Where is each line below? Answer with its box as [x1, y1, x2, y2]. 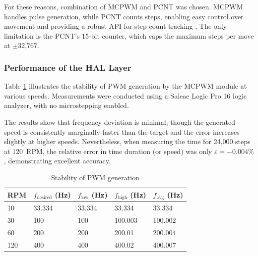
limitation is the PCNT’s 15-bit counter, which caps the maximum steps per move [4, 30, 254, 41]
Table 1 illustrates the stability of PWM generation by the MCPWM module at [4, 81, 247, 91]
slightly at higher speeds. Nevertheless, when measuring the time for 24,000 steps [4, 136, 251, 147]
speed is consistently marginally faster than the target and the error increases [4, 126, 240, 137]
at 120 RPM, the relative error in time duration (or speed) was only [4, 146, 212, 156]
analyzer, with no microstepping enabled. [4, 100, 129, 110]
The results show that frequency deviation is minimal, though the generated [4, 116, 235, 127]
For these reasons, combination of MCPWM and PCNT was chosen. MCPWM [4, 1, 243, 11]
